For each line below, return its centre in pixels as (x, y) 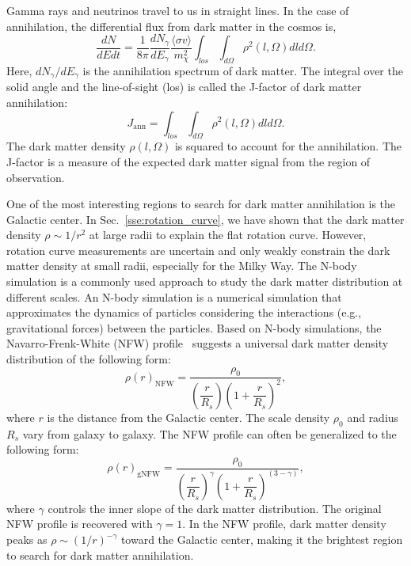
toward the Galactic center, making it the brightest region (262, 539)
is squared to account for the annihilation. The (288, 146)
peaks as (27, 539)
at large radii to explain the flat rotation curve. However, (228, 235)
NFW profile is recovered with (80, 524)
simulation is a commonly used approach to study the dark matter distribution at (205, 281)
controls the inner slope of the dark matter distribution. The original (215, 508)
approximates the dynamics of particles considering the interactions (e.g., (184, 312)
